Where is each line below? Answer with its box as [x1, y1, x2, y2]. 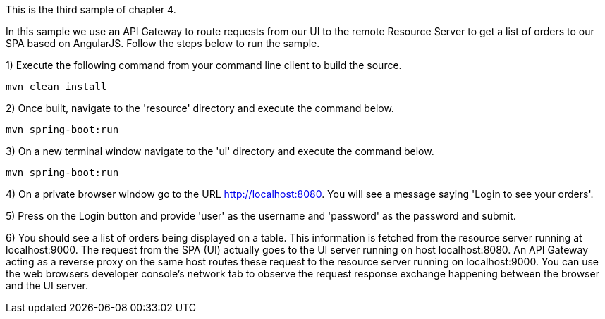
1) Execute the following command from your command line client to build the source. [6, 59, 402, 71]
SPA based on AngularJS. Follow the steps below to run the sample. [6, 37, 320, 49]
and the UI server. [6, 280, 88, 292]
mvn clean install [6, 81, 107, 92]
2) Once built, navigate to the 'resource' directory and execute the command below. [6, 102, 394, 114]
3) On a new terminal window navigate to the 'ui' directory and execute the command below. [6, 145, 434, 157]
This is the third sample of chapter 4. [6, 4, 176, 15]
